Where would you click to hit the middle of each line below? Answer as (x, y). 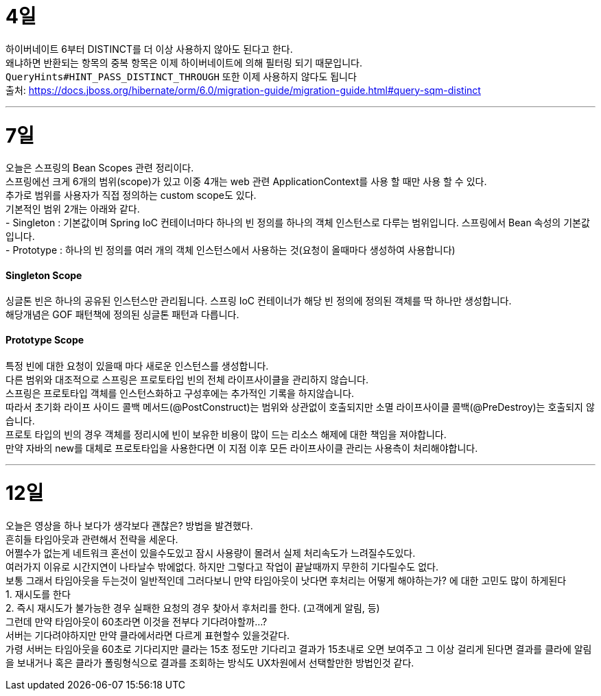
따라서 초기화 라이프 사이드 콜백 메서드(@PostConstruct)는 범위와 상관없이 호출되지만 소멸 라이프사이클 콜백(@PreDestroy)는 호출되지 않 (300, 407)
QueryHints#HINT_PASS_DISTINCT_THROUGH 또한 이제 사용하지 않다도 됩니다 (181, 76)
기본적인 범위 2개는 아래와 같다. (73, 209)
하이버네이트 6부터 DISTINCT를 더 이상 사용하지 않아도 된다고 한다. (149, 49)
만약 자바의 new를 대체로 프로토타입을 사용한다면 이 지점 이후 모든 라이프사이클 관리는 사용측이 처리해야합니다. (242, 448)
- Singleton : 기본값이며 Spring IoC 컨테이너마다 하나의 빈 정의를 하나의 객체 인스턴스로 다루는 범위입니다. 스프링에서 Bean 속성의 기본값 (298, 223)
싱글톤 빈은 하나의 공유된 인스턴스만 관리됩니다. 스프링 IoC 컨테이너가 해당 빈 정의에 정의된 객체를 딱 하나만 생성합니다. (259, 301)
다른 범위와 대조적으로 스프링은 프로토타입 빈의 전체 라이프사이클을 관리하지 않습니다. (187, 379)
